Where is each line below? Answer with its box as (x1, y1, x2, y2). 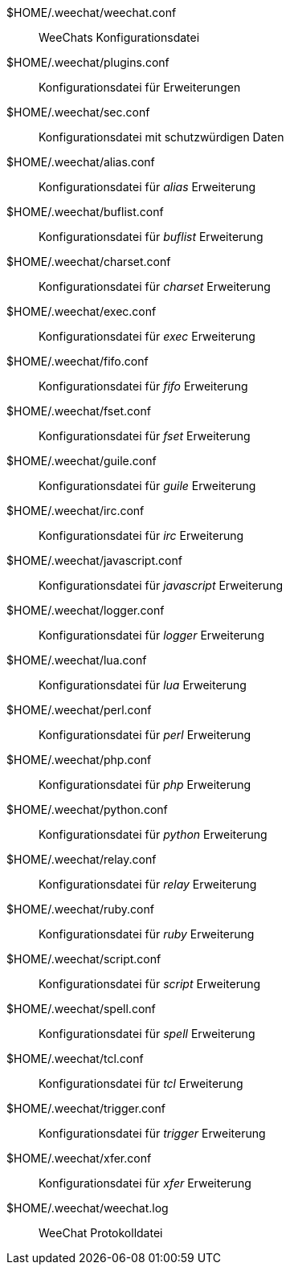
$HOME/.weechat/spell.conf (6, 1002, 156, 1016)
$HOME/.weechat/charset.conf (6, 255, 171, 268)
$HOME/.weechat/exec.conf (6, 304, 157, 318)
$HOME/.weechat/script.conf (6, 952, 161, 966)
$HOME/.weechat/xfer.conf (6, 1151, 152, 1165)
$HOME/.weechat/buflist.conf (6, 205, 164, 219)
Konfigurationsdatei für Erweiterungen (39, 80, 241, 94)
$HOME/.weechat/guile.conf (6, 454, 157, 468)
